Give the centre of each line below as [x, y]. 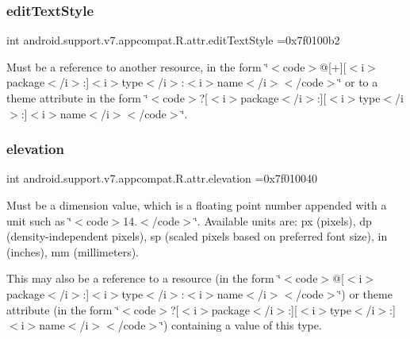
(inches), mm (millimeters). [73, 251]
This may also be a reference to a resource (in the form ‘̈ [144, 278]
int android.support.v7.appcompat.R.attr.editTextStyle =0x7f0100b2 [173, 40]
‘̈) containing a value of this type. [241, 325]
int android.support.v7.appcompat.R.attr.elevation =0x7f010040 [162, 178]
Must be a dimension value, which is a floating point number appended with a [197, 205]
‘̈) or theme [365, 293]
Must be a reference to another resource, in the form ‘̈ [138, 66]
